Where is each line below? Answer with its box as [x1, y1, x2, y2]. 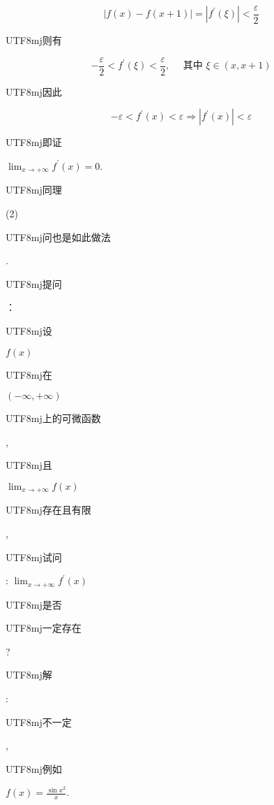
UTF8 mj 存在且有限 [6, 502, 91, 517]
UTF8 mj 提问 [6, 276, 62, 291]
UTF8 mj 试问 [6, 549, 62, 564]
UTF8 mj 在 [6, 367, 52, 382]
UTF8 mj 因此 [6, 84, 62, 99]
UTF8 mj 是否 [6, 597, 62, 611]
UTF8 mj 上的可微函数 [6, 411, 101, 426]
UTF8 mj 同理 [6, 182, 62, 197]
